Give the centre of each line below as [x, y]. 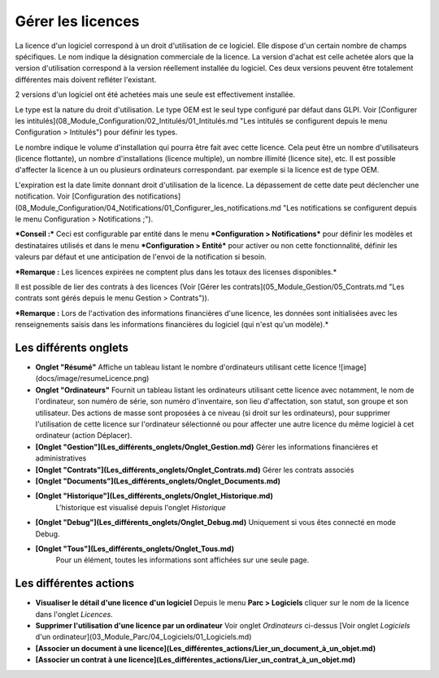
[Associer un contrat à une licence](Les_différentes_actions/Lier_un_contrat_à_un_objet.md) [196, 660]
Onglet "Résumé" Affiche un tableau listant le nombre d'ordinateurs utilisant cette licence [186, 367]
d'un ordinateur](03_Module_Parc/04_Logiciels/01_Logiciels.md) [143, 637]
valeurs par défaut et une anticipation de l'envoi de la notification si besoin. [141, 257]
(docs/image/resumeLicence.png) [92, 378]
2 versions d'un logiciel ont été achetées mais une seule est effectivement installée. [155, 94]
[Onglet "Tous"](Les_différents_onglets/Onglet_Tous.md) [135, 549]
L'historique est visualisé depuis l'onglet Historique [141, 507]
